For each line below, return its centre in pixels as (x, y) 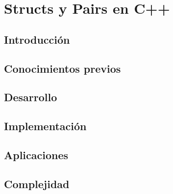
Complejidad (37, 183)
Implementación (45, 126)
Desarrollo (31, 97)
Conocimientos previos (62, 68)
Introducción (37, 39)
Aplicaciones (36, 154)
